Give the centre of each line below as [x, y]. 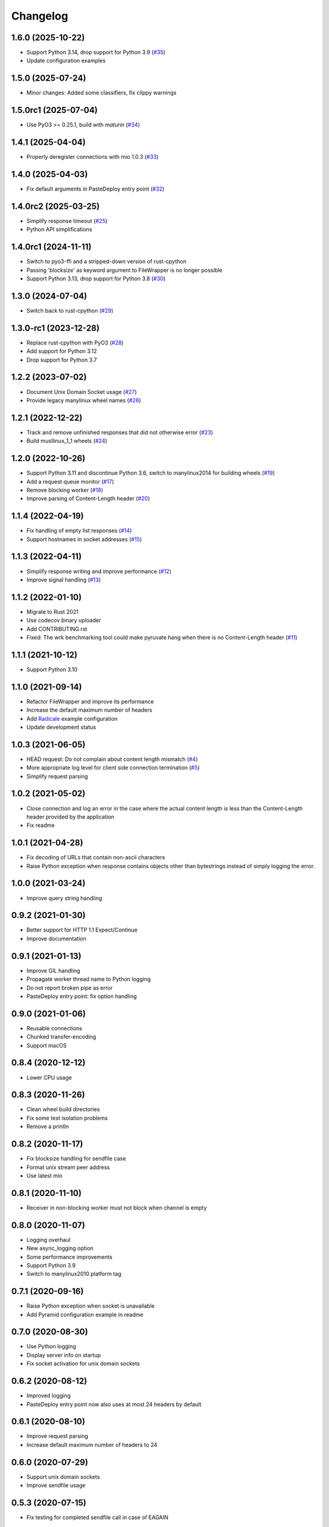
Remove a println [48, 1126]
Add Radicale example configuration [72, 718]
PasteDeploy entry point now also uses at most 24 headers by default [114, 1404]
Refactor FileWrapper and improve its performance [90, 701]
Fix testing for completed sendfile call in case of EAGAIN [97, 1517]
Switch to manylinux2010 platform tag [74, 1274]
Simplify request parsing [57, 776]
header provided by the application [71, 817]
